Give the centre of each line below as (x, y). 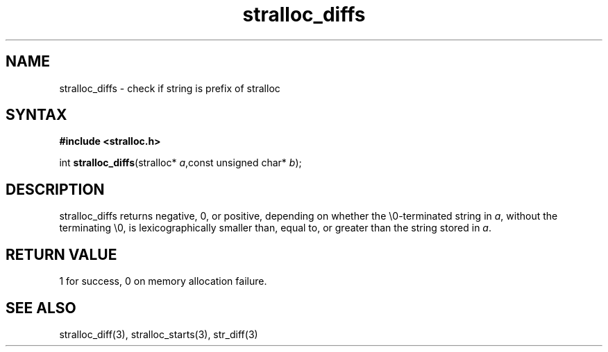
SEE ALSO (41, 308)
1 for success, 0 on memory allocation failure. (163, 281)
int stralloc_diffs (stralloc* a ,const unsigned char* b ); (180, 163)
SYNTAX (36, 115)
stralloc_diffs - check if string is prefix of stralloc (170, 88)
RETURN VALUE (61, 254)
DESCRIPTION (55, 189)
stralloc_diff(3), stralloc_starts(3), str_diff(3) (159, 334)
